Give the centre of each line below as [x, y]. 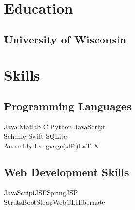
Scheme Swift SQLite [35, 136]
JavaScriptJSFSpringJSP [41, 192]
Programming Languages [68, 106]
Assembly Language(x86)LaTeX [51, 145]
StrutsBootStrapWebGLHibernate [55, 202]
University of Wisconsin [65, 39]
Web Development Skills [67, 172]
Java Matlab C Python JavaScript [55, 126]
